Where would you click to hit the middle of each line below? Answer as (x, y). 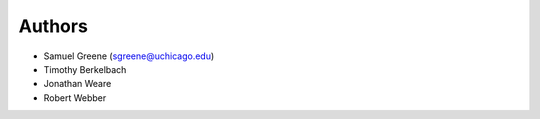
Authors (53, 26)
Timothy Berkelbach (85, 69)
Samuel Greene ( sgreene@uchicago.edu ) (129, 56)
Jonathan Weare (77, 84)
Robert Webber (75, 97)
